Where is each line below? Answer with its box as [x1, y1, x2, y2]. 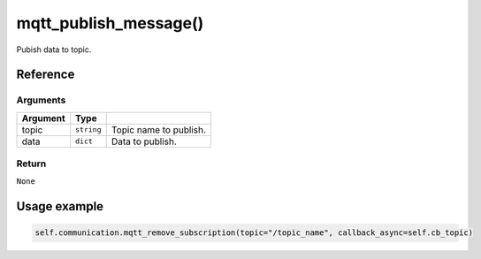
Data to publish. [111, 135, 177, 148]
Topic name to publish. [111, 124, 207, 136]
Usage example [16, 199, 104, 214]
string [75, 125, 102, 134]
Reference [16, 67, 75, 82]
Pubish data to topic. [16, 44, 92, 55]
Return [16, 157, 47, 170]
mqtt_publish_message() [16, 13, 204, 33]
